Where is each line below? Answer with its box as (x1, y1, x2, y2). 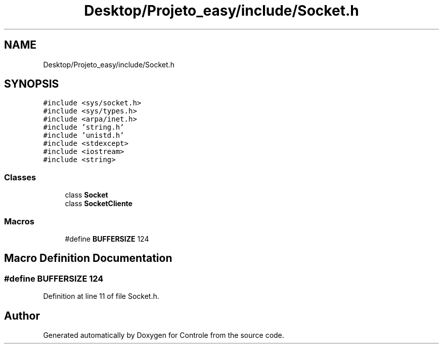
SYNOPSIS (4, 78, 59, 91)
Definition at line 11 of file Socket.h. (43, 292, 159, 301)
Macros (4, 216, 34, 226)
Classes (4, 172, 36, 182)
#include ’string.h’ (43, 123, 124, 132)
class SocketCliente (65, 199, 132, 208)
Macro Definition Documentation (4, 252, 172, 265)
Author (4, 309, 40, 322)
